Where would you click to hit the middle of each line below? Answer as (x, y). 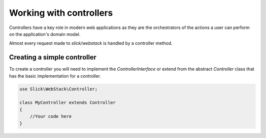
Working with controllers (61, 13)
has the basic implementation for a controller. (55, 76)
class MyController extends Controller (67, 103)
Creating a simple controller (53, 57)
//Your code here (51, 116)
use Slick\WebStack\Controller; (59, 89)
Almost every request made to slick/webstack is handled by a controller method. (91, 43)
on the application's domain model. (45, 34)
